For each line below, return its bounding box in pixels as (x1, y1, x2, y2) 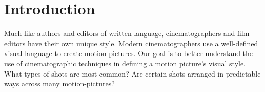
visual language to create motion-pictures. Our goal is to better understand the (4, 48, 253, 59)
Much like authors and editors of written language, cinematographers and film (4, 28, 250, 39)
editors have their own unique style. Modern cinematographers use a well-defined (4, 38, 258, 48)
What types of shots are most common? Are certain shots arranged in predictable (4, 68, 261, 79)
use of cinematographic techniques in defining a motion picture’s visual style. (4, 58, 246, 68)
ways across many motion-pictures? (4, 78, 115, 89)
